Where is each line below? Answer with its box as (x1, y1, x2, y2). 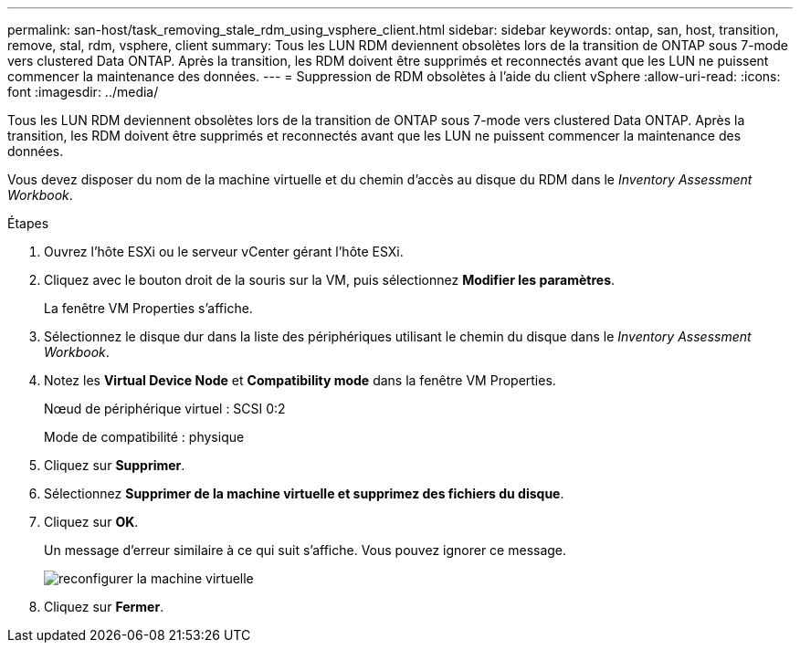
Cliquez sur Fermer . (44, 599, 164, 614)
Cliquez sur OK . (44, 514, 139, 529)
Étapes (7, 215, 49, 231)
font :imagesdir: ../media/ (7, 84, 159, 100)
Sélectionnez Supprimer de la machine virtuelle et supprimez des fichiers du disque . (44, 486, 564, 501)
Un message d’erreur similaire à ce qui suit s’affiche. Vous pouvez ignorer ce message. (44, 542, 567, 558)
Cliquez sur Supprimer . (44, 457, 185, 473)
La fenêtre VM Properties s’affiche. (44, 300, 253, 316)
